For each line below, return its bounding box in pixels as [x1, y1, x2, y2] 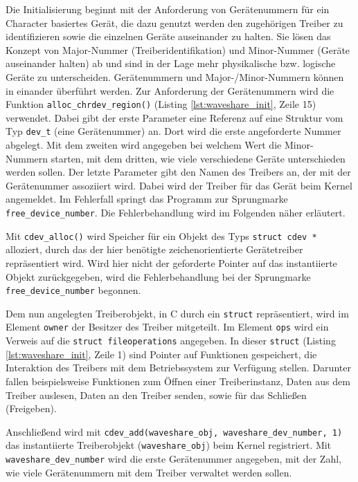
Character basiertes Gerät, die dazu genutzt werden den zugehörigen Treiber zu [6, 15, 343, 30]
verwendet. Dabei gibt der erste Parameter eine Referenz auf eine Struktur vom [6, 110, 343, 124]
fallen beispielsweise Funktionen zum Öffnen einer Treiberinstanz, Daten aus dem [6, 373, 350, 388]
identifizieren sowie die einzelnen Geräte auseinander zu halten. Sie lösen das [6, 29, 331, 44]
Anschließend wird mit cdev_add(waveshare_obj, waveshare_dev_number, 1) [6, 424, 343, 438]
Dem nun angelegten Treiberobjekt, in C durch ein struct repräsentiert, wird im [6, 306, 349, 320]
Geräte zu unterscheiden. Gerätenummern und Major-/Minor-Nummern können [6, 69, 344, 84]
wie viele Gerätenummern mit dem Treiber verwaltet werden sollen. [6, 465, 292, 479]
